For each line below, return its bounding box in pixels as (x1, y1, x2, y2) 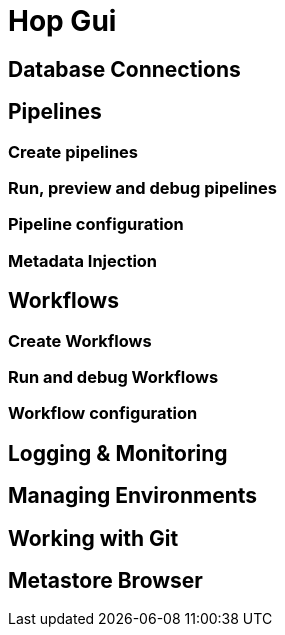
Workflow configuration (8, 403, 198, 424)
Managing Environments (8, 483, 258, 509)
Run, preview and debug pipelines (8, 177, 277, 198)
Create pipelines (8, 141, 138, 162)
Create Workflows (8, 330, 152, 351)
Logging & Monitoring (8, 440, 228, 466)
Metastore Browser (8, 568, 203, 593)
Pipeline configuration (8, 214, 184, 235)
